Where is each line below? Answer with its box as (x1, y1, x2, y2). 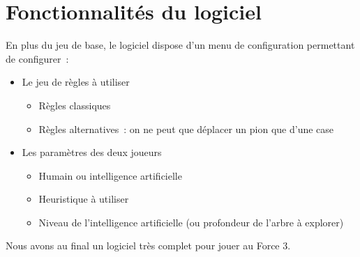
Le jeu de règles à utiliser (22, 75, 130, 89)
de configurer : (6, 51, 69, 65)
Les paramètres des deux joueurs (22, 145, 162, 159)
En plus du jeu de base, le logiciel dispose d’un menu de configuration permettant (6, 38, 355, 52)
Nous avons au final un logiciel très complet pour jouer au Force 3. (6, 238, 291, 253)
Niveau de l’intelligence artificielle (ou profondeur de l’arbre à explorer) (38, 215, 344, 229)
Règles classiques (38, 98, 111, 112)
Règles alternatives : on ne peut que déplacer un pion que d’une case (38, 121, 334, 136)
